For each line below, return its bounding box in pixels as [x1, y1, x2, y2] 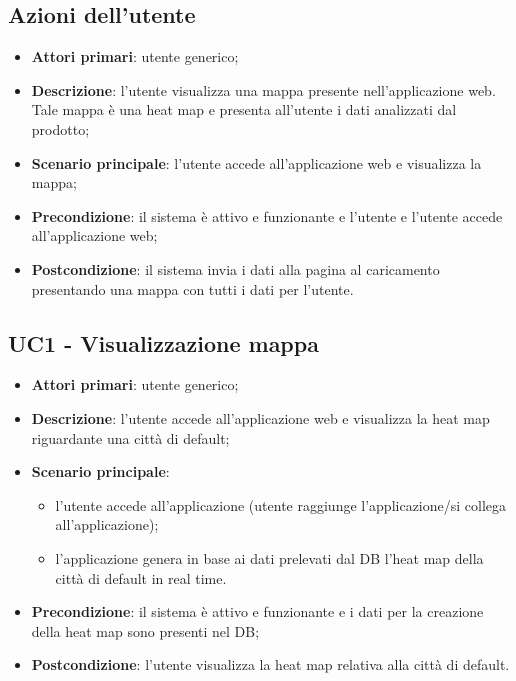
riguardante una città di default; [31, 427, 230, 448]
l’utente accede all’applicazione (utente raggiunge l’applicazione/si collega [55, 494, 507, 515]
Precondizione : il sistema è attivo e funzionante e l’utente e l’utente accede [31, 205, 503, 226]
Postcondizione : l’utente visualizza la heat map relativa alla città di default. [31, 654, 510, 675]
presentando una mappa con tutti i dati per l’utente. [31, 278, 354, 299]
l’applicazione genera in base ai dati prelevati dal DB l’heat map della [55, 547, 484, 568]
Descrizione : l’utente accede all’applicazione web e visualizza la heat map [31, 407, 490, 428]
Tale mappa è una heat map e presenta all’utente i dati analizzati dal [31, 99, 457, 120]
